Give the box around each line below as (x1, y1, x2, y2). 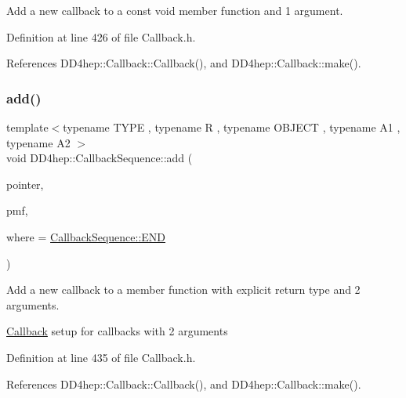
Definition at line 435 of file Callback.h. (6, 349, 196, 365)
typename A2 (6, 134, 71, 150)
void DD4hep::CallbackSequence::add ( (6, 150, 193, 166)
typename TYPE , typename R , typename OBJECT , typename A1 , (63, 119, 401, 135)
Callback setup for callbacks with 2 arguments (6, 323, 228, 339)
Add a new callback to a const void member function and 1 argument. (6, 2, 343, 18)
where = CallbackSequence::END (6, 228, 166, 244)
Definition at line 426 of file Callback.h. (6, 28, 196, 45)
